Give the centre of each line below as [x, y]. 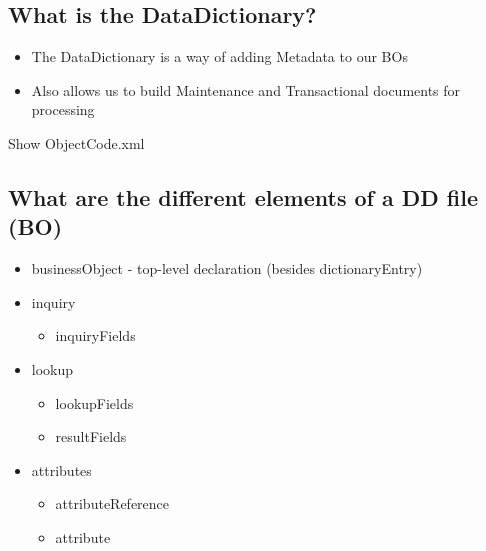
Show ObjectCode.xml [76, 142]
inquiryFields [95, 335]
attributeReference [112, 503]
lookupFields [94, 402]
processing [63, 109]
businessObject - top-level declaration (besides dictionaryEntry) [227, 268]
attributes [61, 469]
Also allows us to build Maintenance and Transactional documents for [246, 89]
